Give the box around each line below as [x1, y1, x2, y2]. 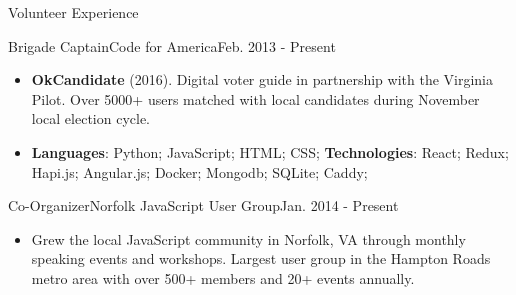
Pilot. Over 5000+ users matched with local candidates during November [31, 88, 480, 109]
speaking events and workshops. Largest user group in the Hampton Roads [31, 248, 491, 269]
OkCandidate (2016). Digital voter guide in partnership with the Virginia [31, 69, 493, 90]
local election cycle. [31, 108, 150, 129]
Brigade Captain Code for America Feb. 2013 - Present [8, 35, 336, 56]
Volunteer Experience [8, 2, 139, 22]
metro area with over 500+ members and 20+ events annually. [31, 267, 415, 288]
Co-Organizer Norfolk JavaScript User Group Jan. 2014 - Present [8, 195, 399, 216]
